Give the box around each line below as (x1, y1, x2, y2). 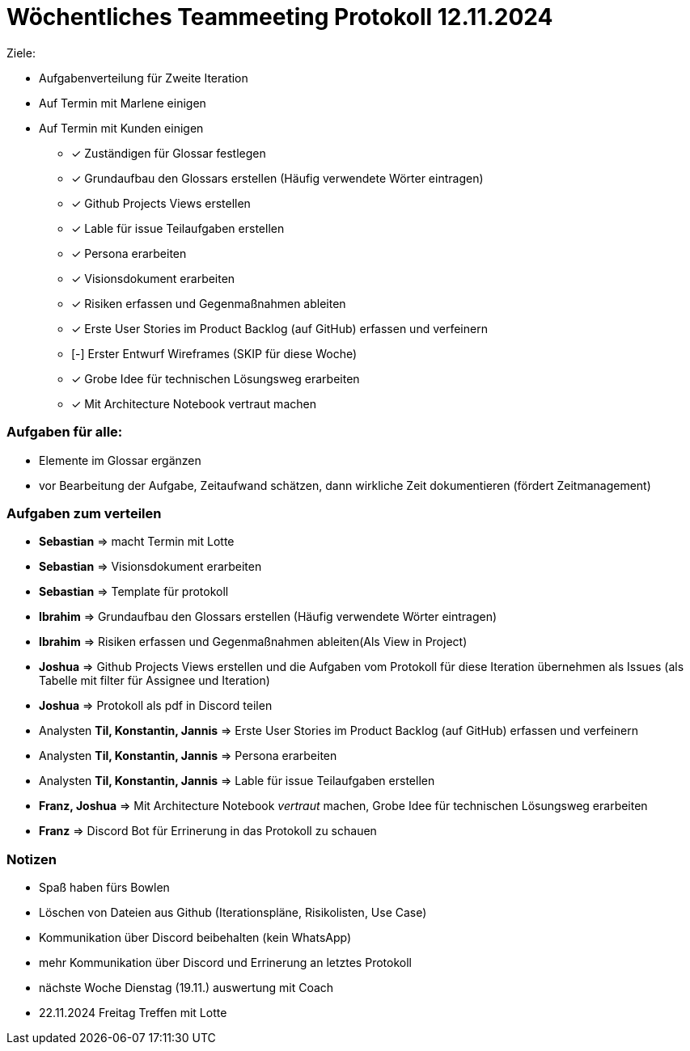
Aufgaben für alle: (6, 424, 123, 441)
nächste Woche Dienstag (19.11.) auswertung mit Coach (39, 981, 334, 994)
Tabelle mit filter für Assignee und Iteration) (39, 673, 270, 688)
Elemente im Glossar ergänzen (39, 453, 201, 467)
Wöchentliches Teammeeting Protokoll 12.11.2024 (6, 3, 553, 31)
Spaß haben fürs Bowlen (39, 880, 170, 894)
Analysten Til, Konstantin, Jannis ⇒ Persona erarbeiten (39, 749, 337, 763)
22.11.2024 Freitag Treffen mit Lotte (39, 1006, 227, 1019)
